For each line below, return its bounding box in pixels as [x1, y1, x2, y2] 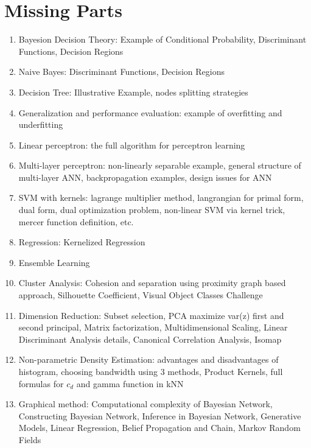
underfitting [18, 118, 63, 131]
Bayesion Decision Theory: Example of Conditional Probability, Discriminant [18, 33, 307, 46]
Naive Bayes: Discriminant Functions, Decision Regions [18, 65, 225, 78]
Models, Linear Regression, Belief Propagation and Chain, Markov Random [18, 421, 301, 434]
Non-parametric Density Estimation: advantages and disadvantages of [18, 353, 279, 366]
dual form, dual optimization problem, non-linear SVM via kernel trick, [18, 203, 285, 216]
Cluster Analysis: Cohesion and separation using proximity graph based [18, 276, 286, 289]
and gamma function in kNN [76, 377, 184, 390]
